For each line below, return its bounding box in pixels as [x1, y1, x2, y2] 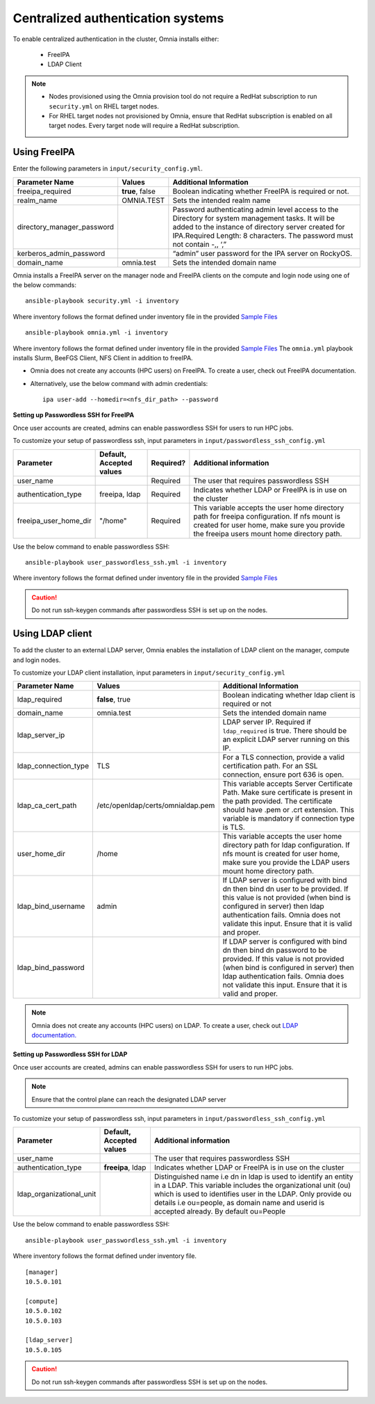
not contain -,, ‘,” [172, 239, 227, 249]
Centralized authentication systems [12, 10, 224, 26]
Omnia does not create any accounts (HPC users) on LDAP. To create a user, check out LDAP [31, 1021, 299, 1029]
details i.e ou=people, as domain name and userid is [153, 1198, 325, 1208]
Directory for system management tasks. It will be [172, 213, 335, 223]
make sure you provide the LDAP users [222, 857, 350, 867]
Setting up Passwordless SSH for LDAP [12, 1050, 128, 1058]
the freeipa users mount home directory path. [193, 528, 342, 538]
